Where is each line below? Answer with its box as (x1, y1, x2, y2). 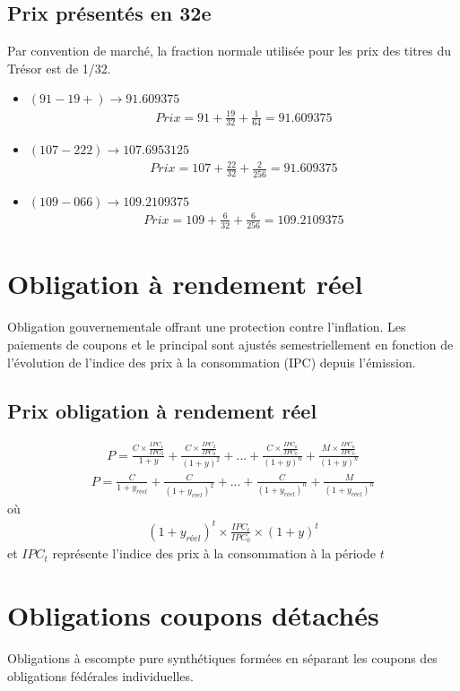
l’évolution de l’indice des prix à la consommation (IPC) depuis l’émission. (7, 352, 416, 371)
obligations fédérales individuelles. (7, 666, 194, 685)
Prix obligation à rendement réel (7, 396, 317, 424)
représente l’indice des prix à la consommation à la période (52, 544, 376, 563)
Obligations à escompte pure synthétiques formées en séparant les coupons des (7, 648, 438, 667)
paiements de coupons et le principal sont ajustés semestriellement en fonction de (7, 334, 454, 353)
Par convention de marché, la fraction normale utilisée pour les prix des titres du (7, 41, 452, 60)
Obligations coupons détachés (7, 596, 379, 633)
